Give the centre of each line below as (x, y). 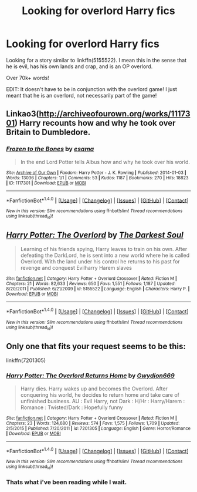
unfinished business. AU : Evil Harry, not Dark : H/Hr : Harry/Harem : (103, 401)
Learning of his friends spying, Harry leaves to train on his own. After (104, 249)
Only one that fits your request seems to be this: (96, 346)
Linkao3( (23, 114)
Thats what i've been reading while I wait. (67, 482)
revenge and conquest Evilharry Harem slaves (76, 268)
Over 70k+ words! (28, 78)
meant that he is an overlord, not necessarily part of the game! (81, 95)
